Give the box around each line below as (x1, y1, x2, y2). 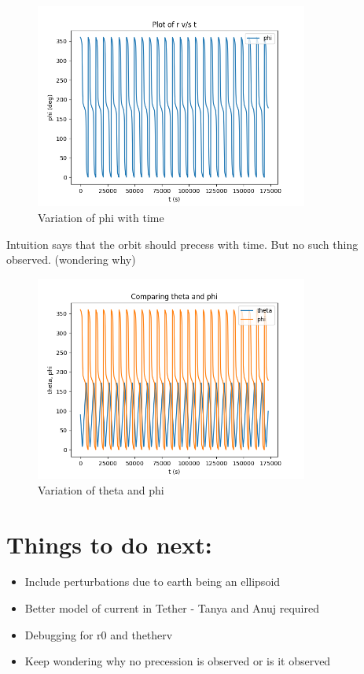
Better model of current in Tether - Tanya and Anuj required (24, 600, 319, 617)
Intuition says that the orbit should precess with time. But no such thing (6, 235, 358, 252)
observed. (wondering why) (6, 251, 136, 268)
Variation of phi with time (38, 209, 164, 225)
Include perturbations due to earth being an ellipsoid (24, 573, 281, 590)
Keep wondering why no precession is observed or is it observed (24, 653, 331, 669)
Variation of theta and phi (38, 481, 164, 498)
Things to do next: (6, 528, 212, 560)
